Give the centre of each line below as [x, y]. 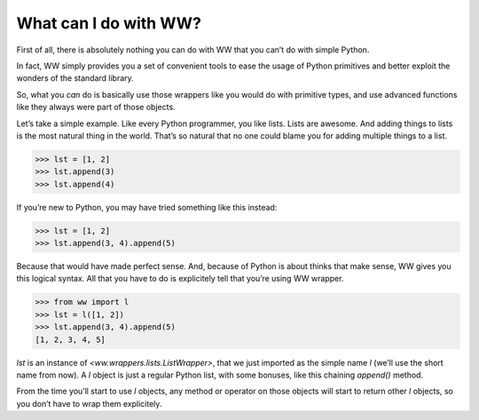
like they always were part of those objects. [96, 107]
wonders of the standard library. [75, 78]
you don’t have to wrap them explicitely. [89, 403]
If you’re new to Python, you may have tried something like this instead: [147, 207]
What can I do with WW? [109, 23]
